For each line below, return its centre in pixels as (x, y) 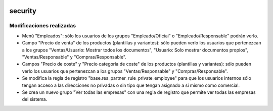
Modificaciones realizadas (42, 26)
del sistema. (35, 99)
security (23, 11)
